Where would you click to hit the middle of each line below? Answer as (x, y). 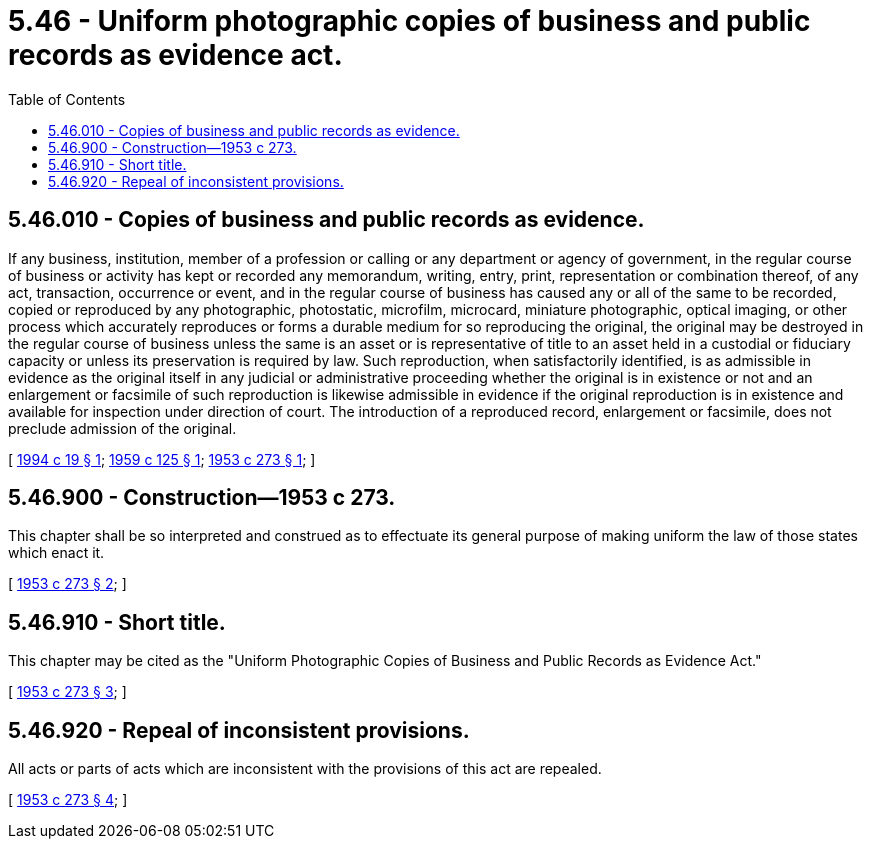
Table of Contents (67, 99)
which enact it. (56, 553)
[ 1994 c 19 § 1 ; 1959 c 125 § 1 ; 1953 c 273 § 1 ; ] (162, 459)
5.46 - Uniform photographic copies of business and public (409, 21)
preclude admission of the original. (122, 428)
